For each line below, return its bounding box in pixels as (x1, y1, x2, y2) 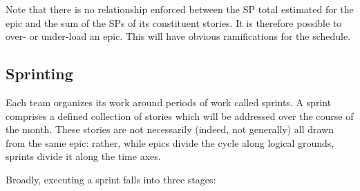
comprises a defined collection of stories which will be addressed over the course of (6, 108, 354, 123)
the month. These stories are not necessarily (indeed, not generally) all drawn (6, 122, 334, 137)
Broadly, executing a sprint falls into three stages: (6, 172, 216, 186)
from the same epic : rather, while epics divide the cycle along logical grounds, (6, 135, 334, 150)
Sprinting (6, 63, 73, 84)
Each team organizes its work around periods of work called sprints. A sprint (6, 94, 332, 109)
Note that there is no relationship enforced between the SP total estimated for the (6, 2, 354, 16)
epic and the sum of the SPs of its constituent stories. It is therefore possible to (6, 15, 342, 30)
